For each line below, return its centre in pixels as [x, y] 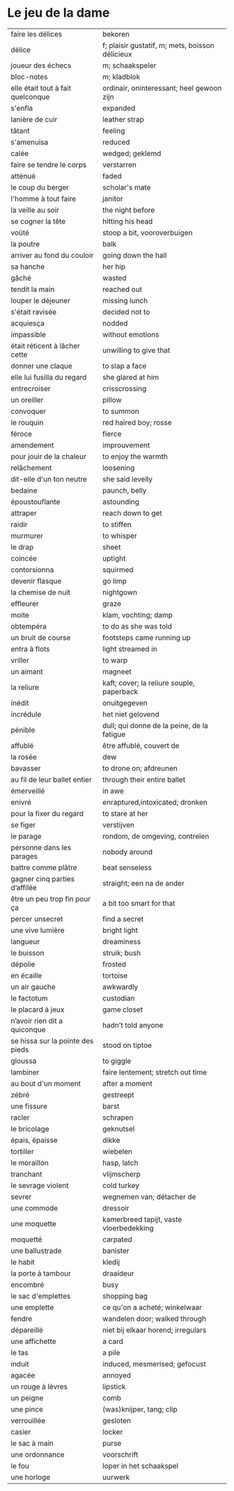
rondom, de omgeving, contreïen [156, 836]
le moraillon [30, 1163]
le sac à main [32, 1443]
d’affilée [24, 888]
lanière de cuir [34, 119]
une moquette [34, 1223]
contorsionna [32, 569]
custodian [118, 998]
